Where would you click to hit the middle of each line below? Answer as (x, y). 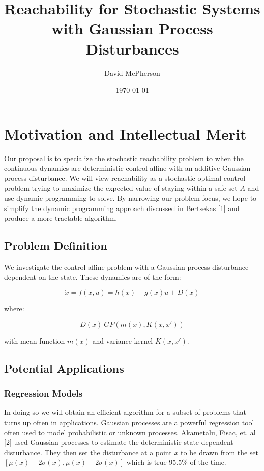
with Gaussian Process (132, 28)
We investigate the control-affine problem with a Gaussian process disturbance (126, 266)
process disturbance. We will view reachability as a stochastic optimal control (125, 178)
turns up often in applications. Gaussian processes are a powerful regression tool (129, 422)
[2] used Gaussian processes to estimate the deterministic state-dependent (119, 442)
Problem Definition (56, 245)
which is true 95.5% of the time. (176, 462)
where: (14, 309)
